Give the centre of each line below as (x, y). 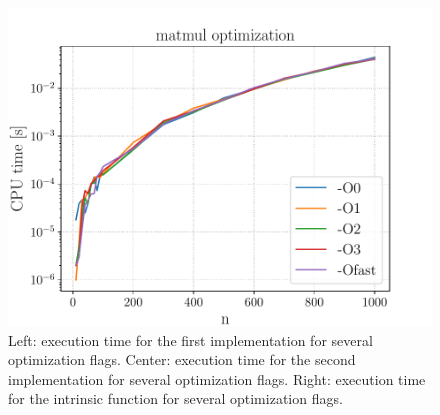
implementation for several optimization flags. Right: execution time (217, 378)
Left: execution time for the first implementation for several (190, 339)
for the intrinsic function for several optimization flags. (175, 398)
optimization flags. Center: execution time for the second (182, 359)
